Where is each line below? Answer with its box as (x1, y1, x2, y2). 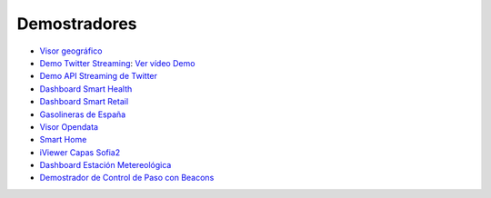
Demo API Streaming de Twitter (39, 71, 158, 82)
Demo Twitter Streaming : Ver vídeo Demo (39, 57, 195, 68)
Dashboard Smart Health (39, 83, 133, 94)
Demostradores (16, 14, 137, 34)
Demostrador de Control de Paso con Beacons (39, 173, 215, 183)
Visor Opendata (39, 121, 99, 132)
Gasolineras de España (39, 109, 126, 120)
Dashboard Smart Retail (39, 96, 129, 107)
